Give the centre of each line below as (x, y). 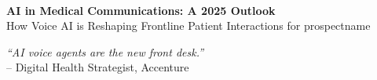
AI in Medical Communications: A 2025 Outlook (141, 10)
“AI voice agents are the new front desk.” (105, 51)
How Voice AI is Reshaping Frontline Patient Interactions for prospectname (188, 25)
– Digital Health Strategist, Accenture (98, 67)
